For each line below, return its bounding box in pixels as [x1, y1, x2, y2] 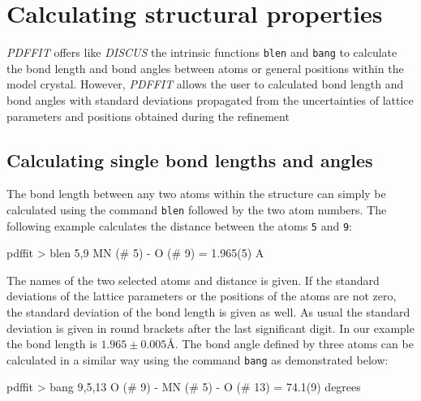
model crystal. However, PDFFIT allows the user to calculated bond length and [6, 75, 404, 93]
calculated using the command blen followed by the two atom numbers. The [6, 200, 387, 218]
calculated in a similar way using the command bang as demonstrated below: [6, 351, 389, 368]
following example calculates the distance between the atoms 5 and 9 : [6, 217, 352, 234]
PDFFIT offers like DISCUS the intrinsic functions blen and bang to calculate [6, 44, 397, 61]
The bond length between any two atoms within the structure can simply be [6, 185, 386, 202]
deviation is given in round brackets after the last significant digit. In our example [6, 319, 415, 336]
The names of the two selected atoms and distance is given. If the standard [6, 271, 380, 288]
